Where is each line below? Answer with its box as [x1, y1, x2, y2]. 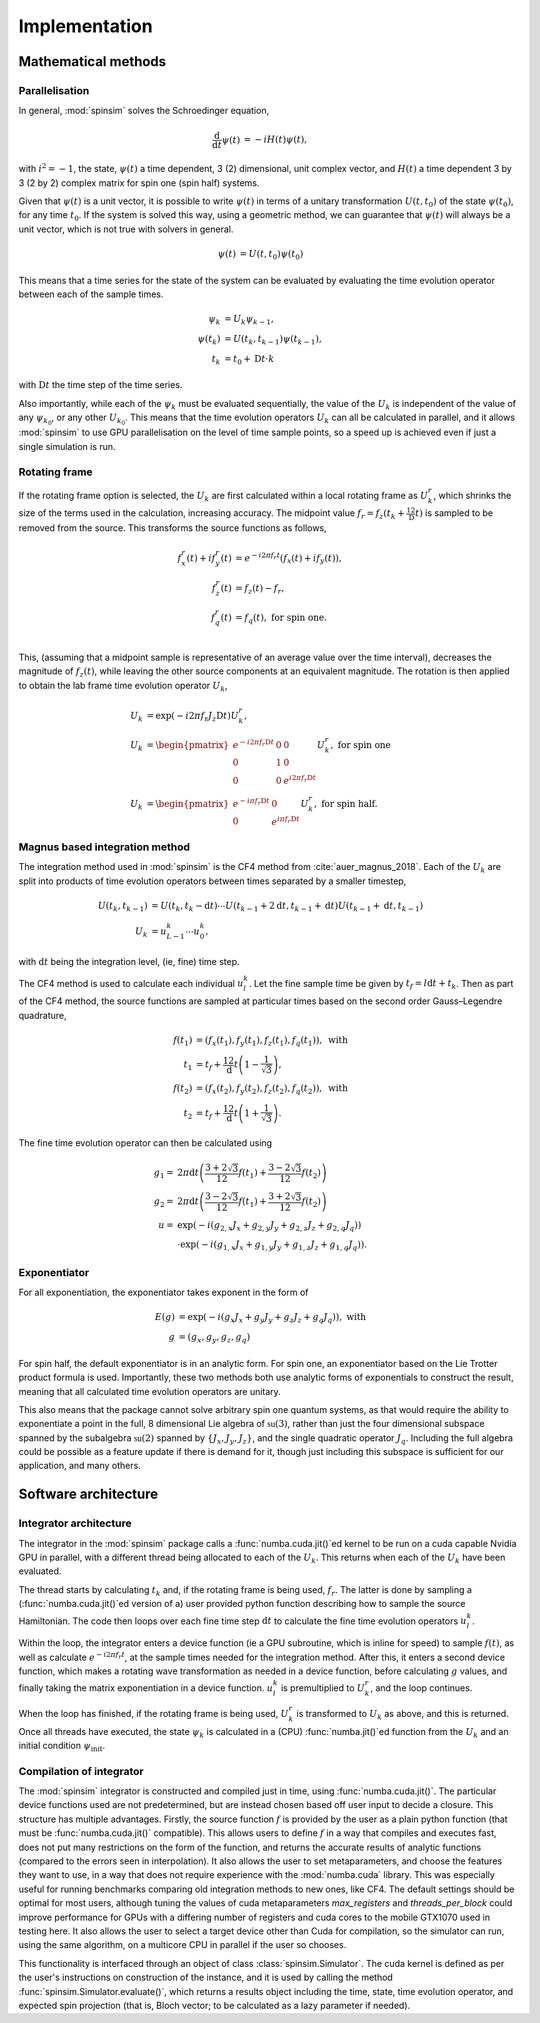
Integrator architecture [18, 1516, 132, 1530]
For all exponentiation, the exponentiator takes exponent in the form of [18, 1286, 309, 1299]
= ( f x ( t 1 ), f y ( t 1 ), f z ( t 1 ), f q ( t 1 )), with [195, 1034, 349, 1048]
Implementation [18, 15, 154, 37]
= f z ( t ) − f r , [235, 582, 285, 596]
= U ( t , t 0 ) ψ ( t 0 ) [239, 248, 304, 262]
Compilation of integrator [18, 1764, 144, 1778]
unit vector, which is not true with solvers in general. [18, 223, 234, 235]
